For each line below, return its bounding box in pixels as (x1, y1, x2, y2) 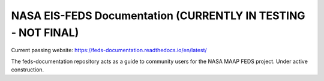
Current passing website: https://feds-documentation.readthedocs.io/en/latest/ (11, 47, 207, 54)
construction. (11, 66, 44, 73)
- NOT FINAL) (11, 26, 79, 39)
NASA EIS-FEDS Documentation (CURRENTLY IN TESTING (11, 9, 305, 22)
